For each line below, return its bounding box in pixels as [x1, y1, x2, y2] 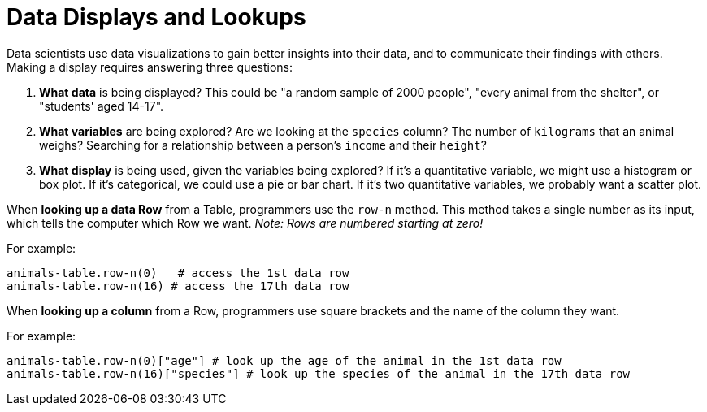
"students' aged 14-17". [39, 98, 164, 113]
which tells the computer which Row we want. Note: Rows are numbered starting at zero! [7, 215, 484, 230]
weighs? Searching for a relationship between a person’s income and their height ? [39, 137, 487, 152]
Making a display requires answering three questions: [7, 59, 293, 74]
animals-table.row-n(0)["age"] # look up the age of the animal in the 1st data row [7, 353, 562, 367]
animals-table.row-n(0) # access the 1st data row [7, 266, 349, 280]
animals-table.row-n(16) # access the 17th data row [7, 279, 349, 293]
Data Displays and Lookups [7, 3, 306, 31]
